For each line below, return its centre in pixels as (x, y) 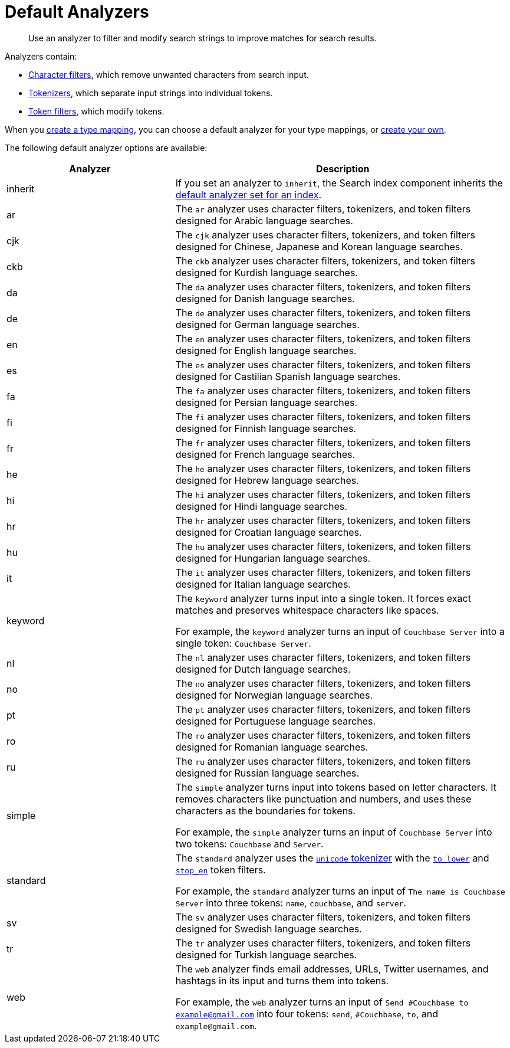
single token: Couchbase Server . (243, 643)
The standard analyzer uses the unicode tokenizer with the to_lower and (332, 858)
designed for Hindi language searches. (261, 506)
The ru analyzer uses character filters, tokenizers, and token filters (323, 761)
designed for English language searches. (266, 350)
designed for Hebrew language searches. (267, 480)
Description (343, 168)
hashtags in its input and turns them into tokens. (282, 980)
